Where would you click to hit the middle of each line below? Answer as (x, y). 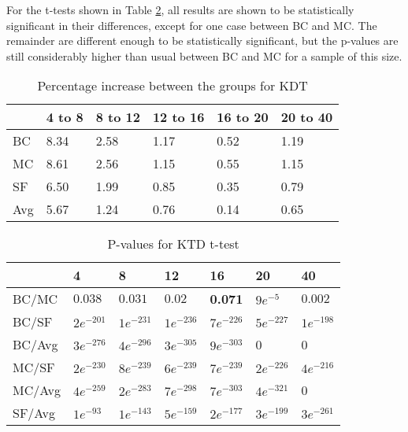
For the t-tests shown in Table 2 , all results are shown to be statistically (180, 9)
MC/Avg (37, 390)
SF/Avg (34, 413)
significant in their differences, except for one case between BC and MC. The (192, 25)
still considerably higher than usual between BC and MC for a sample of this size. (204, 55)
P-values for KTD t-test (173, 244)
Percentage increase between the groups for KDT (172, 86)
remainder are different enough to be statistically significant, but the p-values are (202, 41)
